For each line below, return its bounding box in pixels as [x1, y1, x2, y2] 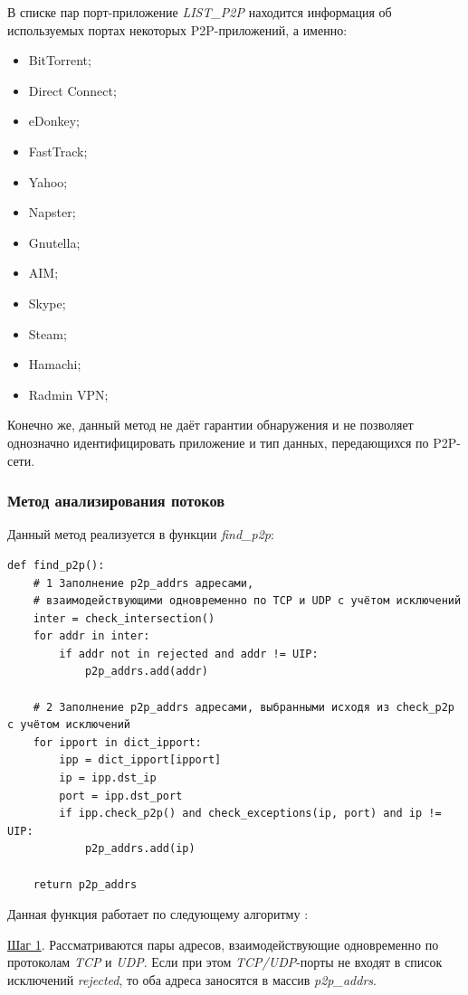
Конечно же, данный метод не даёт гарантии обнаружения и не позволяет [7, 415, 414, 434]
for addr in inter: [33, 630, 150, 643]
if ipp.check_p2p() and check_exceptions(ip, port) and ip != [59, 807, 442, 820]
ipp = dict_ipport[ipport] [59, 753, 222, 767]
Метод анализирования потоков [7, 489, 225, 512]
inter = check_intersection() [33, 611, 215, 625]
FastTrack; [28, 141, 88, 160]
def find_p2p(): [7, 558, 105, 572]
